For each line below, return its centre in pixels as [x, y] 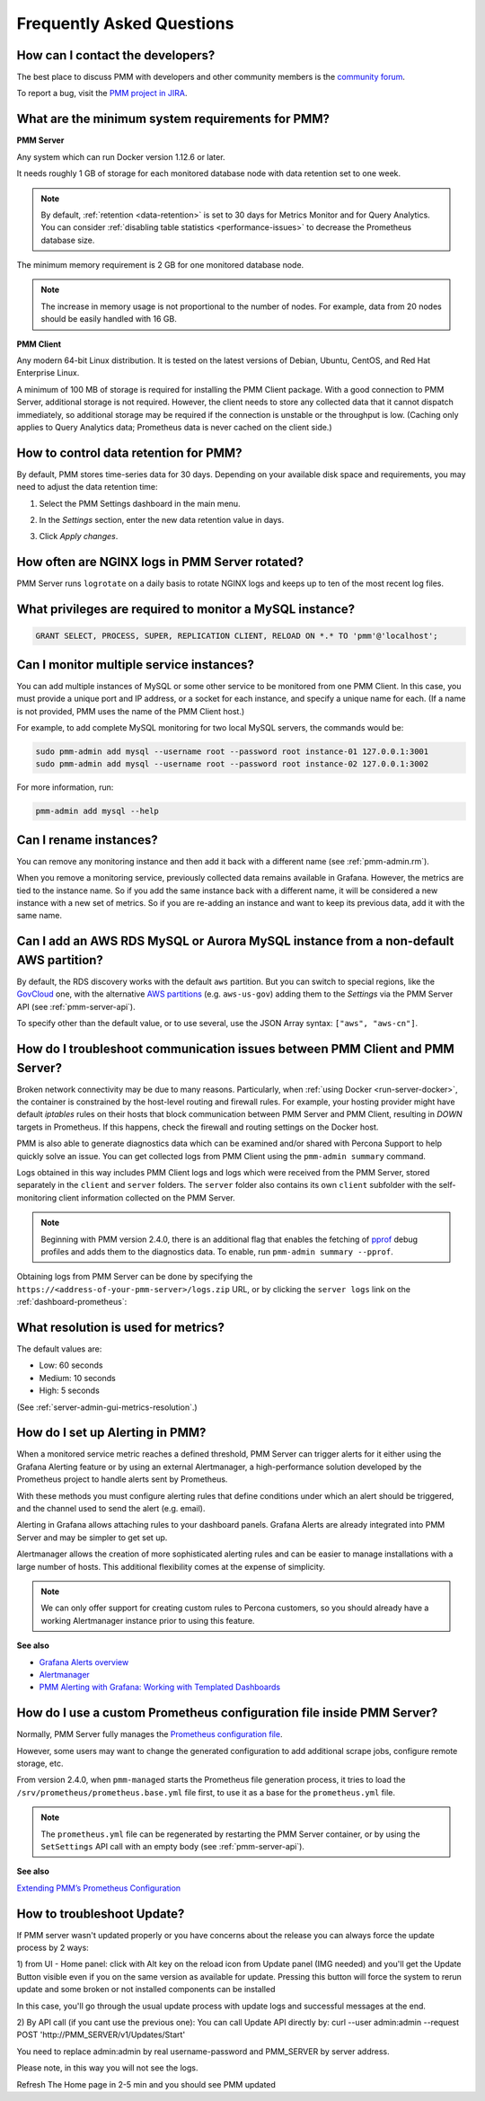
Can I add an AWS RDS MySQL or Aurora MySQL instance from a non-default [235, 941]
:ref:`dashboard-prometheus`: [72, 1302]
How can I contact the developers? [116, 55]
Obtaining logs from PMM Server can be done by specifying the [135, 1277]
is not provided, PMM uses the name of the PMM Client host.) [131, 711]
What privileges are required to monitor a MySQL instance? [186, 610]
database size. [68, 240]
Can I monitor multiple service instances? [136, 665]
